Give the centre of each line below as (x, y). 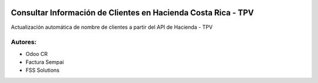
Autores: (24, 42)
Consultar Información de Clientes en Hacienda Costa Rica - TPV (132, 13)
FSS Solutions (43, 70)
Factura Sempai (45, 62)
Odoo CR (37, 54)
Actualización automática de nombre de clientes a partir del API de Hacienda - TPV (112, 27)
